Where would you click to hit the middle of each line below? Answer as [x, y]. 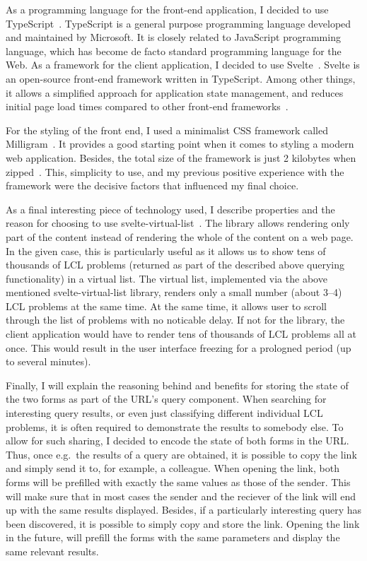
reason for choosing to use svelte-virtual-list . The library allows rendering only [178, 223]
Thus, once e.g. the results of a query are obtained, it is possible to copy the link [181, 454]
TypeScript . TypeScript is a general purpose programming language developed [179, 23]
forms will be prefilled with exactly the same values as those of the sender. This [178, 482]
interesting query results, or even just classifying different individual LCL [164, 413]
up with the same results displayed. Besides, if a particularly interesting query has [184, 510]
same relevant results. [52, 551]
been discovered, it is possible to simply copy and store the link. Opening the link [183, 523]
